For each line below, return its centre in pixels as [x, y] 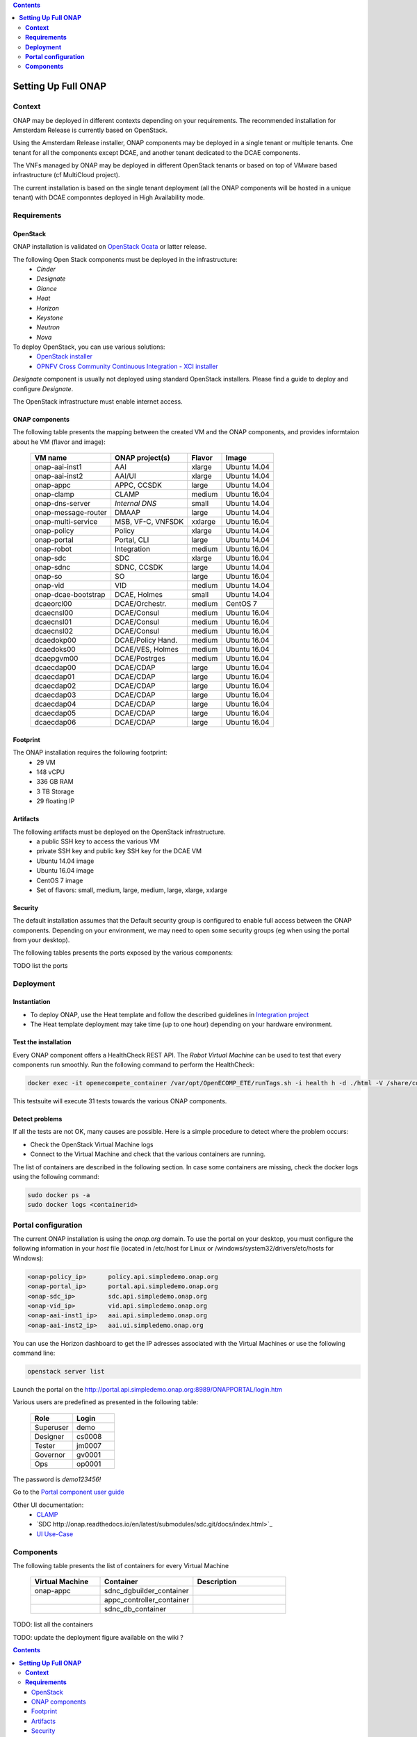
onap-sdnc [52, 568]
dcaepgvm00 [56, 659]
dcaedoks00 [55, 650]
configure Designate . [43, 388]
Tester [45, 1445]
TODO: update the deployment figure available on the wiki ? [98, 1637]
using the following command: [56, 1176]
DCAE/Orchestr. [141, 604]
